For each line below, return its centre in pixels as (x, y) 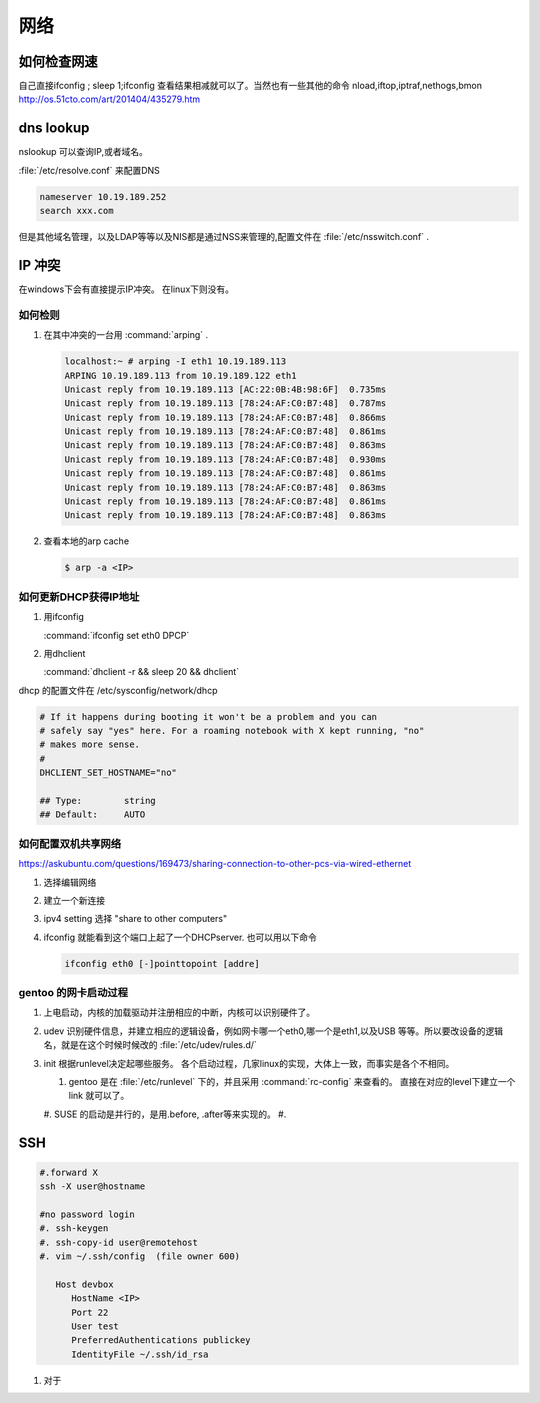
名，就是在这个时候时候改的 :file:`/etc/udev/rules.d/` (150, 1045)
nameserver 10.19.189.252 (103, 196)
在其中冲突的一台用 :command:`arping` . (126, 335)
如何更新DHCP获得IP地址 (79, 597)
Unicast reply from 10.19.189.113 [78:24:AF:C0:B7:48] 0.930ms (225, 459)
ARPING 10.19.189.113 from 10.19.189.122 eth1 (180, 375)
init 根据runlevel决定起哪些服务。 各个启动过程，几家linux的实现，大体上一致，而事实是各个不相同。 (249, 1063)
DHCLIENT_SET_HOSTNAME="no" (108, 773)
